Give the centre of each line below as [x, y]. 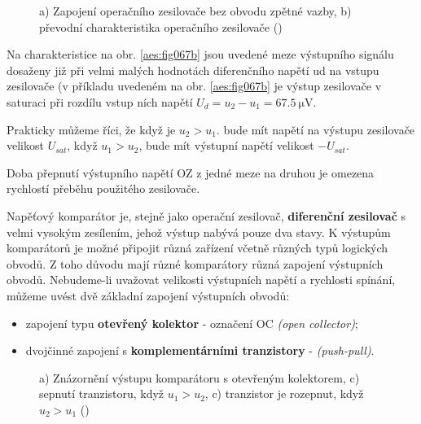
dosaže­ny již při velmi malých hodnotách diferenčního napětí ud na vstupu [193, 70]
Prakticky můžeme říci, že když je [91, 129]
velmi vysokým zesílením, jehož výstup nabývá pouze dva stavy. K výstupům [199, 232]
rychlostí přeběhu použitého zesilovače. [103, 188]
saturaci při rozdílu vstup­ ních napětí [100, 101]
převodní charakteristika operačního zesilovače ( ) [161, 26]
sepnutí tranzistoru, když [102, 393]
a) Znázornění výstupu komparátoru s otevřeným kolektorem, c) [200, 377]
